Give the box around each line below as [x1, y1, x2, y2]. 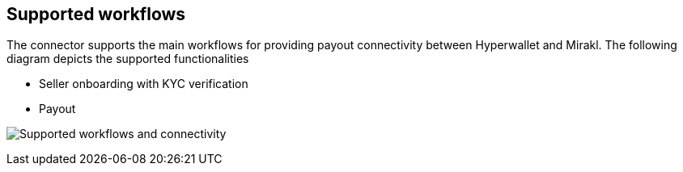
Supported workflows [6, 4, 186, 24]
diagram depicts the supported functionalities [6, 52, 249, 66]
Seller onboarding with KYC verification [39, 77, 248, 91]
